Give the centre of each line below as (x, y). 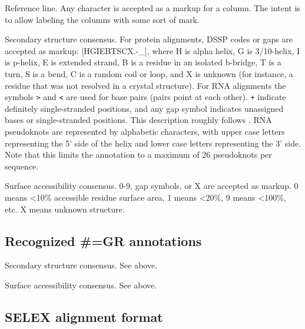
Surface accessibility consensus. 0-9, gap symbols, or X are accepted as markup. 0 (152, 186)
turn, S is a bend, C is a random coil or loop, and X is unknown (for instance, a (149, 73)
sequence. (22, 166)
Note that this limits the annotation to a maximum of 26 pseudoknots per (138, 154)
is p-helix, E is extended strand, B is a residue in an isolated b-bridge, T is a (143, 62)
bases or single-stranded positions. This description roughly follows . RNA (138, 120)
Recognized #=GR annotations (103, 240)
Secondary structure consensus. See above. (81, 265)
